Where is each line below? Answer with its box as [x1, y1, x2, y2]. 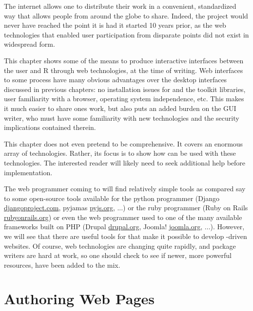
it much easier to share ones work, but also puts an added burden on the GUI [4, 103, 236, 113]
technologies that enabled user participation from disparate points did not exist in [4, 29, 249, 39]
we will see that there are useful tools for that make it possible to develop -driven [4, 231, 247, 241]
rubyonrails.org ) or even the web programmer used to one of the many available [4, 212, 242, 222]
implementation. [4, 167, 53, 177]
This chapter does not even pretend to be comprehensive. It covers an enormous [4, 138, 243, 148]
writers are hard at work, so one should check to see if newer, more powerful [4, 250, 232, 260]
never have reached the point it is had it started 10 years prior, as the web [4, 20, 226, 30]
